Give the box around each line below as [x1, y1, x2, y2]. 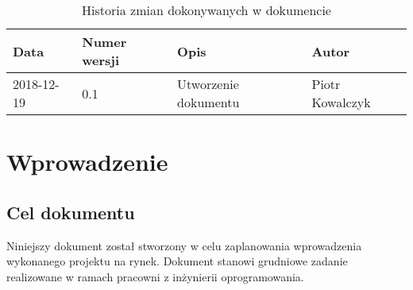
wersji [82, 51, 120, 69]
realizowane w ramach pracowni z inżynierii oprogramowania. [6, 268, 304, 284]
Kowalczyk [311, 93, 371, 111]
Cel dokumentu [6, 199, 135, 224]
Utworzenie [177, 75, 239, 93]
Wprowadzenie [6, 145, 168, 178]
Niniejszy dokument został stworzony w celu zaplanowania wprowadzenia [6, 237, 362, 253]
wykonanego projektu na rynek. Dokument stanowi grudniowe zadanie [6, 253, 348, 269]
